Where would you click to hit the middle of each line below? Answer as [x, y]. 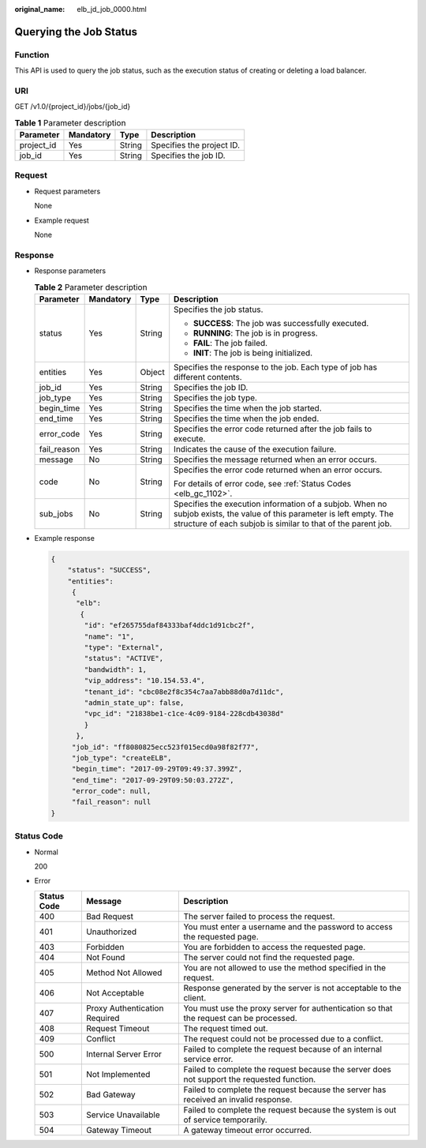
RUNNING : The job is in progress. [256, 333]
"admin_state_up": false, [134, 702]
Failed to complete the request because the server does [288, 1069]
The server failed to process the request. [259, 916]
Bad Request [110, 916]
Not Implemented [118, 1074]
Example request [62, 220]
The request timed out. [226, 1028]
